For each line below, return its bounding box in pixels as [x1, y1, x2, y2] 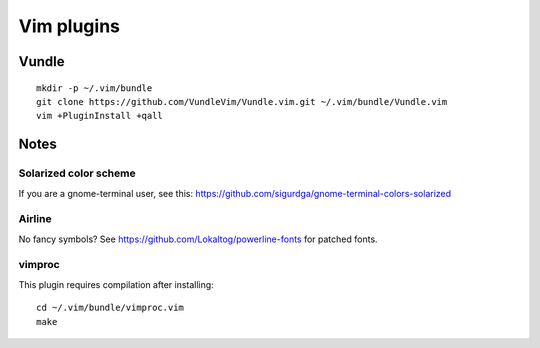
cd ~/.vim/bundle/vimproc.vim [36, 302, 185, 314]
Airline [18, 212, 52, 226]
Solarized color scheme [18, 166, 136, 180]
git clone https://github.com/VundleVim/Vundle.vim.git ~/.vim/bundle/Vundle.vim [36, 96, 448, 107]
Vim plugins [18, 15, 120, 37]
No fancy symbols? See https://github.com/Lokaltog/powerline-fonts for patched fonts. [18, 233, 379, 245]
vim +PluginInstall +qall [36, 110, 164, 122]
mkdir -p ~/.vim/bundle [36, 82, 153, 94]
